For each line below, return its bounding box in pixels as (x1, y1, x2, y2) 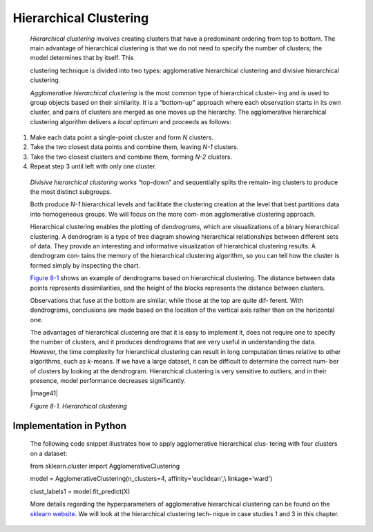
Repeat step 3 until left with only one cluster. (30, 162, 157, 170)
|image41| (30, 389, 59, 397)
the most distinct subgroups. (30, 188, 112, 196)
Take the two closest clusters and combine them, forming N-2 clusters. (30, 152, 233, 161)
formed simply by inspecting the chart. (30, 261, 141, 269)
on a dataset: (30, 449, 68, 457)
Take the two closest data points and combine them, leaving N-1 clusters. (30, 143, 239, 151)
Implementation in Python (12, 420, 127, 431)
